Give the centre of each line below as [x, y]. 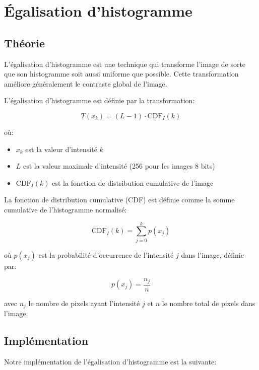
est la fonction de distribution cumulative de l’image [133, 182]
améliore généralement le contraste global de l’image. [86, 83]
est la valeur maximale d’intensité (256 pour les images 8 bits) [119, 166]
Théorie [25, 43]
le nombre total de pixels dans [209, 303]
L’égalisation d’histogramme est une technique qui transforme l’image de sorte [125, 64]
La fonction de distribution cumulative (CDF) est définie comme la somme [119, 200]
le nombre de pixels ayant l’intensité [84, 303]
